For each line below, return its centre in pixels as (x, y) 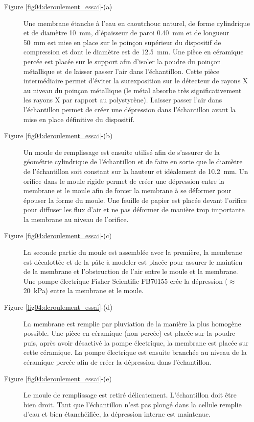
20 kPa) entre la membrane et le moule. (84, 290)
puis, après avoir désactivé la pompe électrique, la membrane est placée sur (136, 342)
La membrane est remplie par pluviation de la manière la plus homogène (132, 323)
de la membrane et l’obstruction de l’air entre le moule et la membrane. (131, 271)
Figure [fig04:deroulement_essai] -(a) (58, 6)
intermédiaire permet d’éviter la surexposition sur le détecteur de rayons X (136, 81)
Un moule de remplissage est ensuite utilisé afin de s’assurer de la (122, 152)
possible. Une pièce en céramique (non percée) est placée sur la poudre (129, 333)
